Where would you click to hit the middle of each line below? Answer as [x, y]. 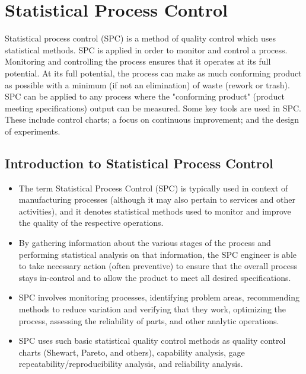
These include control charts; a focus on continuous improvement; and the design [152, 119]
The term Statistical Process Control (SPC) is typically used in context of [153, 188]
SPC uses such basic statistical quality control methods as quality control [152, 341]
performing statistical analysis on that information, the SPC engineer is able [158, 254]
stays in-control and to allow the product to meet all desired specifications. [155, 277]
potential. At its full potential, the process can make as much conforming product [153, 73]
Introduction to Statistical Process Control [139, 163]
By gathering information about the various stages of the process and [145, 243]
